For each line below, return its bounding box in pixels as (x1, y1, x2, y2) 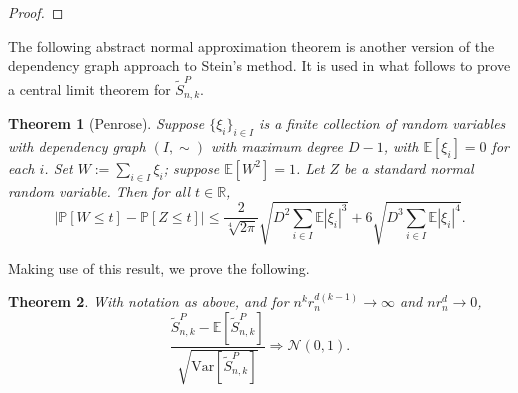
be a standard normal (344, 157, 474, 178)
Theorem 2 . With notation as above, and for (8, 291, 289, 312)
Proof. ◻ (8, 2, 64, 22)
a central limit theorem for (8, 78, 171, 99)
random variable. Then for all (8, 180, 190, 201)
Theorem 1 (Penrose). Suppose (8, 112, 205, 133)
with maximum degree (211, 135, 343, 156)
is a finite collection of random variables (259, 112, 506, 133)
